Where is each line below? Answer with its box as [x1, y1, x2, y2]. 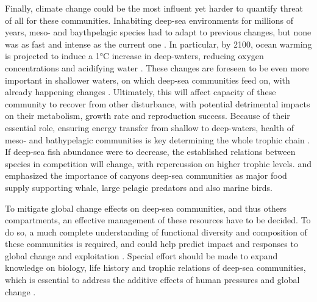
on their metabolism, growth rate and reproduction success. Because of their [5, 109, 290, 122]
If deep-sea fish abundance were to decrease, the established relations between [5, 145, 296, 158]
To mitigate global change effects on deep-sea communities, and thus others [5, 201, 287, 214]
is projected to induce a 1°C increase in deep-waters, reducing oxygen [5, 49, 264, 62]
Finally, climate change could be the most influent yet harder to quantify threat [5, 2, 303, 14]
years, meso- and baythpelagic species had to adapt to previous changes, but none [5, 26, 312, 38]
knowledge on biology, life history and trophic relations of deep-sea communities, [5, 261, 306, 274]
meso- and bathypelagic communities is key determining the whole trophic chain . [5, 133, 310, 146]
